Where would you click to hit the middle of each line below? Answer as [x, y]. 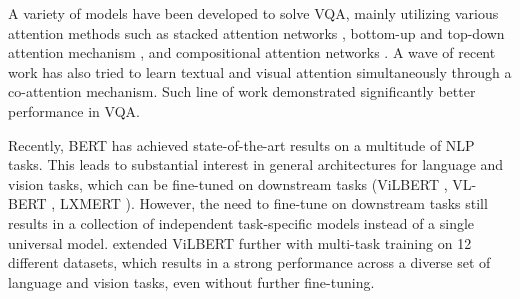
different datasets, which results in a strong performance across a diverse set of [249, 262]
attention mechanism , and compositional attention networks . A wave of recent [252, 52]
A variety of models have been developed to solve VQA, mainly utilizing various [253, 13]
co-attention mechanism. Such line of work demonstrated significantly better [242, 91]
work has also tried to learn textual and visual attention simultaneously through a [260, 71]
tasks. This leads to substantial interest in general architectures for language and [256, 164]
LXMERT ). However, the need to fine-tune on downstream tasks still [273, 203]
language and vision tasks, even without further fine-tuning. [191, 281]
